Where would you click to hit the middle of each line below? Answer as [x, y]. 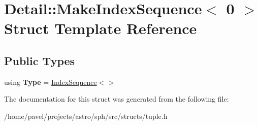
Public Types [40, 60]
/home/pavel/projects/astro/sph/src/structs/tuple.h [86, 116]
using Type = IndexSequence [51, 82]
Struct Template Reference [101, 28]
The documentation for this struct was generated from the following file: [117, 99]
